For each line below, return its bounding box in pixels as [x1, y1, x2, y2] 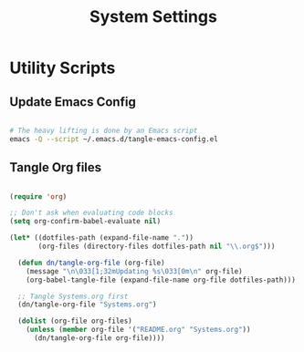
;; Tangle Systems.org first [17, 292, 129, 301]
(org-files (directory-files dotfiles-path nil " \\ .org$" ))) [37, 242, 276, 252]
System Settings [89, 6, 217, 27]
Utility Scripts [9, 57, 116, 78]
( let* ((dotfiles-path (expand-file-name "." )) [9, 233, 194, 243]
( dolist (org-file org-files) [17, 316, 132, 326]
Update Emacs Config [9, 94, 137, 109]
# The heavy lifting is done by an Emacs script [9, 126, 198, 135]
